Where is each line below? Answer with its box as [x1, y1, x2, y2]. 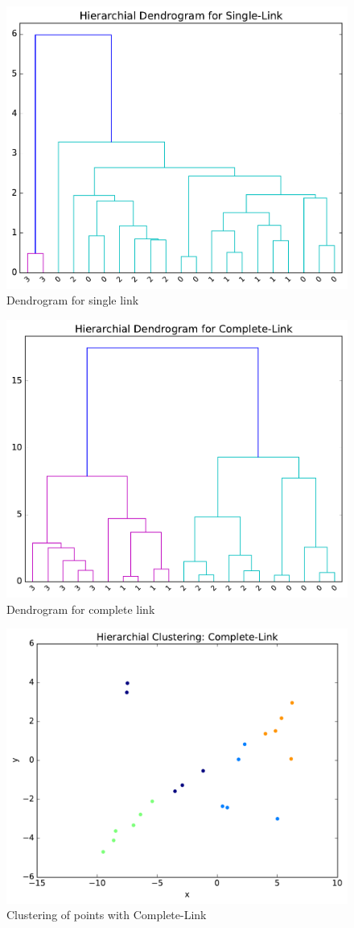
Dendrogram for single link [6, 292, 139, 309]
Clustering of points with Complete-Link [6, 906, 207, 923]
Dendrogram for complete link [6, 600, 155, 617]
